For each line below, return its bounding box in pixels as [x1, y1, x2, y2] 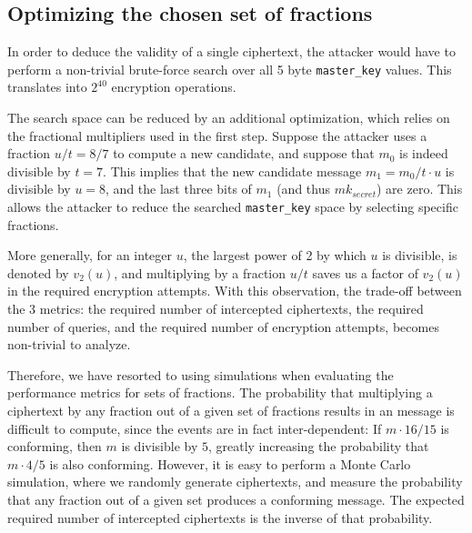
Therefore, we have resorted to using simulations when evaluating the [7, 365, 394, 384]
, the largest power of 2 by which [183, 246, 367, 265]
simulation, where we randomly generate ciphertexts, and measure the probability [7, 472, 463, 491]
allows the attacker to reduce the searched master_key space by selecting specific [7, 197, 458, 216]
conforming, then [7, 437, 102, 456]
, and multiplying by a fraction [114, 263, 286, 282]
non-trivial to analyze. [7, 335, 131, 354]
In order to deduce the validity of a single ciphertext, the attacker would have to [7, 42, 456, 61]
